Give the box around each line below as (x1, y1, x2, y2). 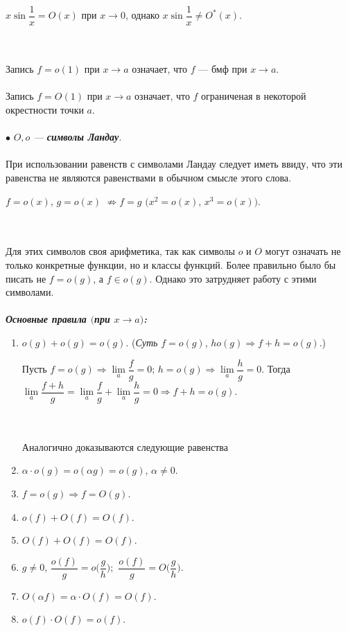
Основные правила (6, 312, 87, 326)
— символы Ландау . (33, 130, 122, 144)
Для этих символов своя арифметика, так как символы (6, 244, 235, 258)
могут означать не (265, 244, 341, 258)
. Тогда (261, 362, 290, 375)
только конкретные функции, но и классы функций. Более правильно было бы (6, 257, 336, 272)
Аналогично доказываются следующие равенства (21, 439, 228, 454)
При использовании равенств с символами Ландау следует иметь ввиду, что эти (6, 157, 342, 171)
